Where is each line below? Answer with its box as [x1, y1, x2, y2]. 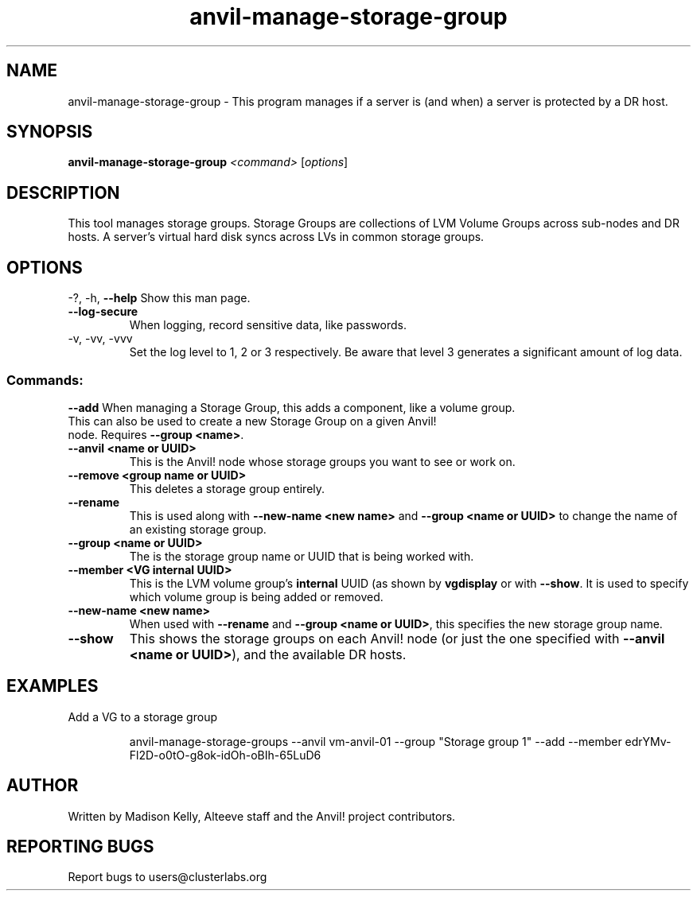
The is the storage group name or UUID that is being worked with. [129, 549, 474, 563]
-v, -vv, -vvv [68, 332, 133, 346]
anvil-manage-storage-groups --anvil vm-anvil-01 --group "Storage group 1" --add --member [129, 734, 622, 748]
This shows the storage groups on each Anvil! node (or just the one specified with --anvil [129, 630, 665, 647]
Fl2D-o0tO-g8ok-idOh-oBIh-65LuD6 [129, 747, 321, 762]
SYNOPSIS [6, 122, 93, 142]
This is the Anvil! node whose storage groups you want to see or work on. [129, 454, 516, 468]
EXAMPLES [6, 676, 99, 697]
